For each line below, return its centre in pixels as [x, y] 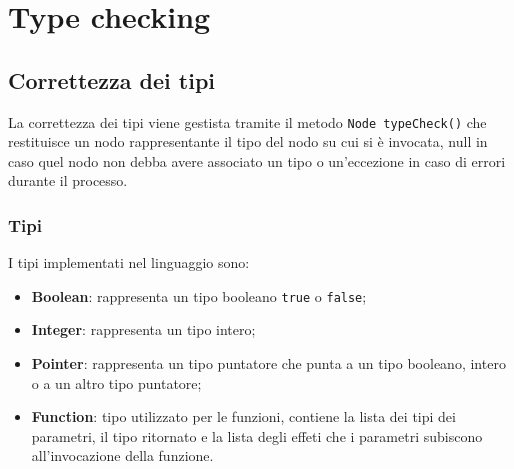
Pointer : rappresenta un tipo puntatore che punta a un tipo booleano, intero [268, 363]
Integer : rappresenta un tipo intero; [143, 329]
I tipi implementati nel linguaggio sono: [129, 262]
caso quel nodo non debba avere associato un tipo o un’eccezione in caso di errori [257, 160]
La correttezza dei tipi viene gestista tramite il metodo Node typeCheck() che [247, 121]
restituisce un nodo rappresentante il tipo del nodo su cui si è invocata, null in [248, 141]
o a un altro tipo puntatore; [116, 382]
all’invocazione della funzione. [122, 455]
